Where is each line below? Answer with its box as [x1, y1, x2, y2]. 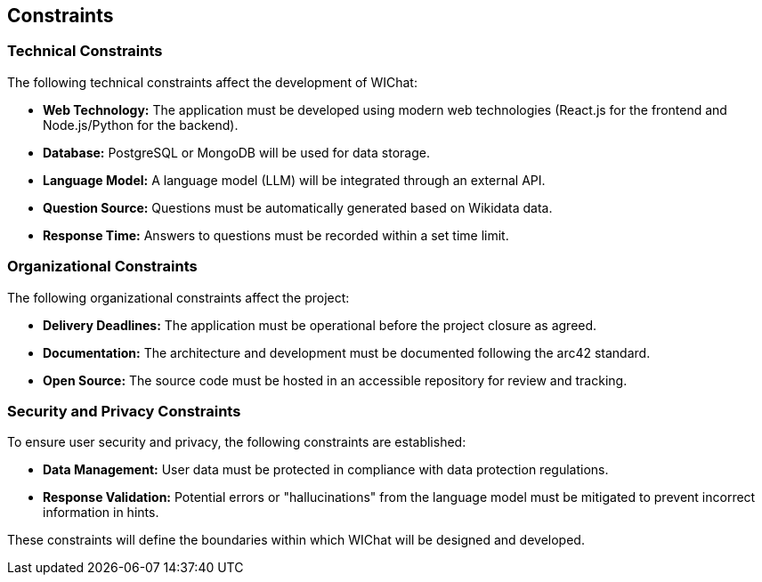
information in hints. [43, 505, 159, 521]
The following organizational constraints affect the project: [7, 289, 350, 305]
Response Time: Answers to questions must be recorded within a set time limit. [43, 227, 509, 243]
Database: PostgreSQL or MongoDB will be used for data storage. [43, 144, 430, 160]
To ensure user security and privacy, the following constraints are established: [7, 434, 466, 450]
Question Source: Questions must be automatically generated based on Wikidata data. [43, 199, 553, 215]
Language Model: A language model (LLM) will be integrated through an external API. [43, 172, 546, 188]
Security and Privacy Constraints [7, 401, 241, 420]
